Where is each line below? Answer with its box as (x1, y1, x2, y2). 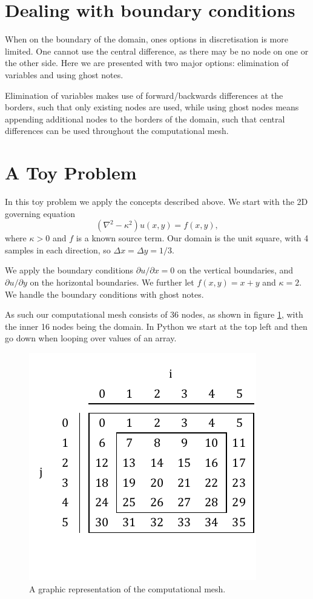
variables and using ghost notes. (5, 68, 124, 81)
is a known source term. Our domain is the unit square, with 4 (76, 232, 309, 244)
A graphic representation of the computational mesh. (29, 582, 226, 595)
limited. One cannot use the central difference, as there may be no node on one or (5, 44, 309, 57)
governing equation (5, 207, 75, 219)
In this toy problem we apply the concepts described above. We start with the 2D (5, 195, 308, 207)
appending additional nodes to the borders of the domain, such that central (5, 112, 285, 125)
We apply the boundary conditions (5, 264, 134, 276)
